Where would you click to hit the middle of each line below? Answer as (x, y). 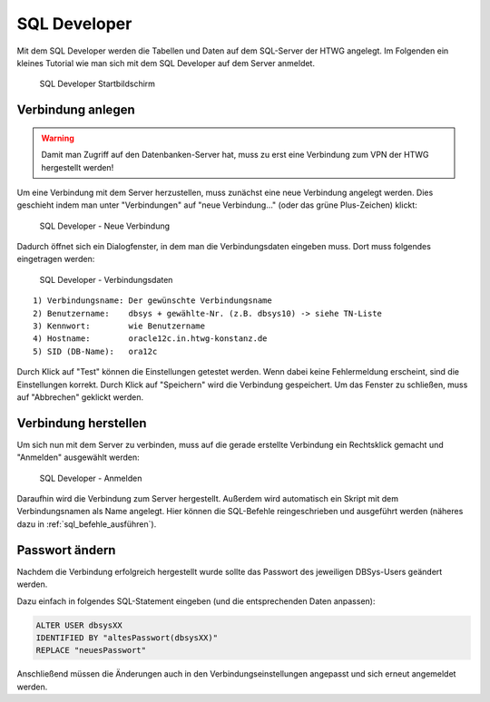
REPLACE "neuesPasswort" (91, 650)
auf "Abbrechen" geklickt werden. (80, 397)
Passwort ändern (66, 550)
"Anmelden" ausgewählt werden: (78, 457)
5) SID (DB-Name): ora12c (95, 351)
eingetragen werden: (56, 259)
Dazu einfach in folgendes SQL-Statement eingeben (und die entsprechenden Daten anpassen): (196, 601)
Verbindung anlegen (76, 110)
